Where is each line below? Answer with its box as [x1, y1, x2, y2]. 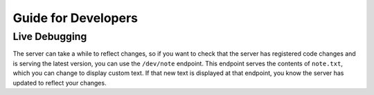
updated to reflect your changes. [12, 78, 107, 87]
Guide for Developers [12, 10, 139, 25]
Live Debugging [12, 30, 87, 43]
